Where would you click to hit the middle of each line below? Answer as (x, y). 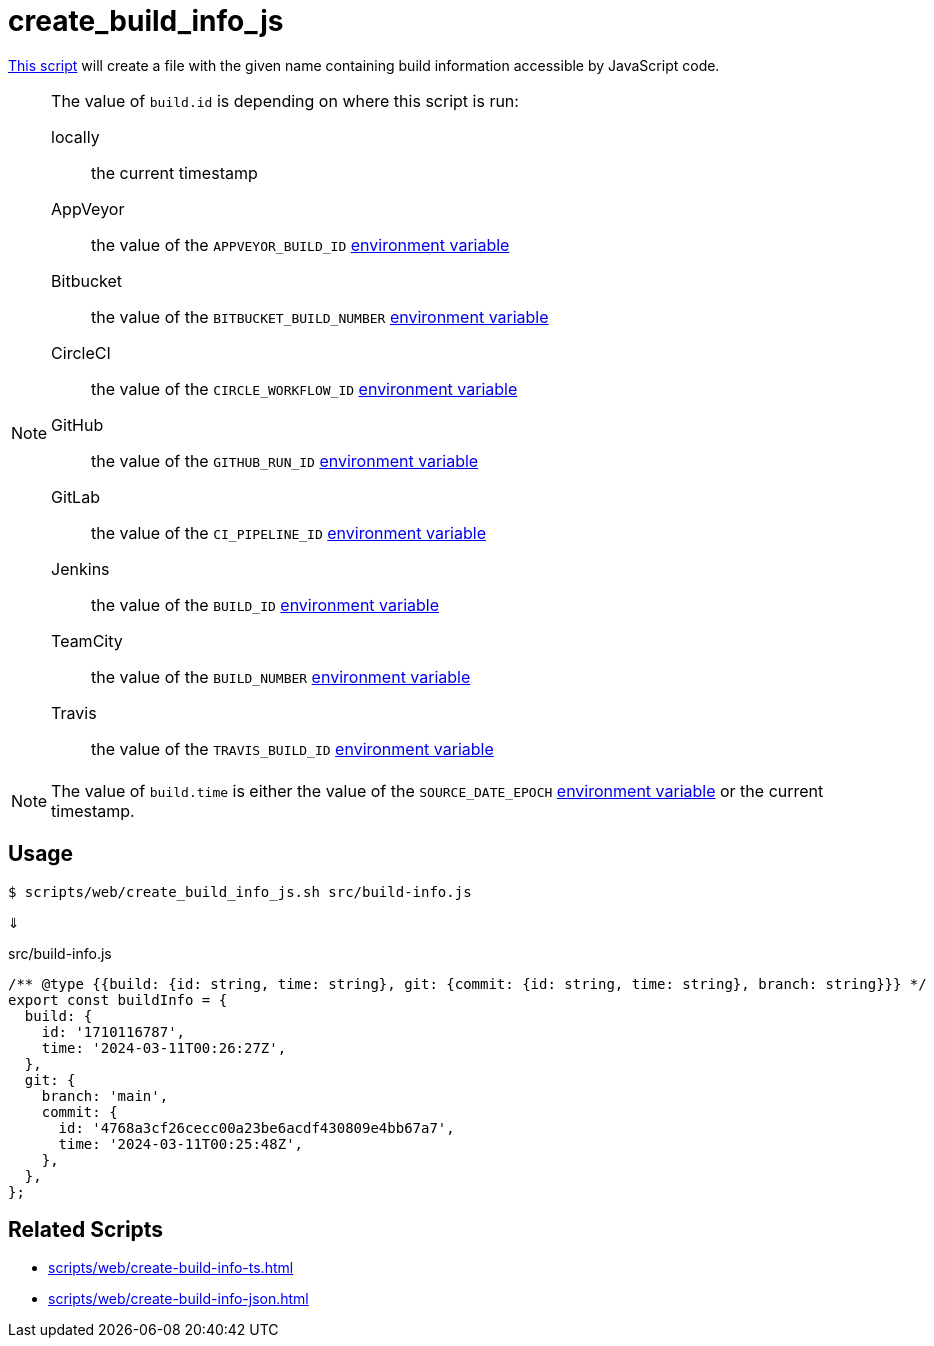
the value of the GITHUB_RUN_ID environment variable (285, 460)
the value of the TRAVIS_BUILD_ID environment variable (292, 748)
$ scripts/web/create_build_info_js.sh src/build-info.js (240, 891)
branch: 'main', (105, 1095)
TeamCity (87, 640)
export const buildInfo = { (118, 999)
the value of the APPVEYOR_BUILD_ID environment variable (300, 244)
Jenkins (80, 568)
